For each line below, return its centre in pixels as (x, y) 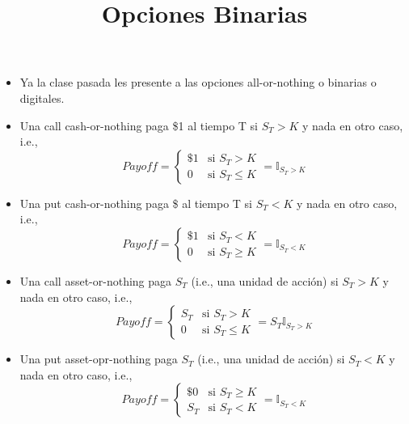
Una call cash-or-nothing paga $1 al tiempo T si (139, 125)
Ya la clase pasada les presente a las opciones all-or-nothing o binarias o (198, 82)
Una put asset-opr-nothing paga (99, 359)
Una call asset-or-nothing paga (96, 280)
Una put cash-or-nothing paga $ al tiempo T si (136, 203)
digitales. (42, 98)
